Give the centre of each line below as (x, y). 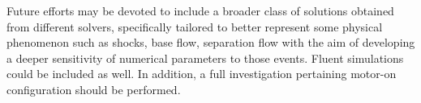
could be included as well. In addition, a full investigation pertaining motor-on (202, 74)
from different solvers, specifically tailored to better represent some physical (195, 26)
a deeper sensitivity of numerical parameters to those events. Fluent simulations (205, 58)
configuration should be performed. (94, 89)
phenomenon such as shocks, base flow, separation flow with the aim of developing (211, 42)
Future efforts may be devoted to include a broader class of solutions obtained (200, 10)
